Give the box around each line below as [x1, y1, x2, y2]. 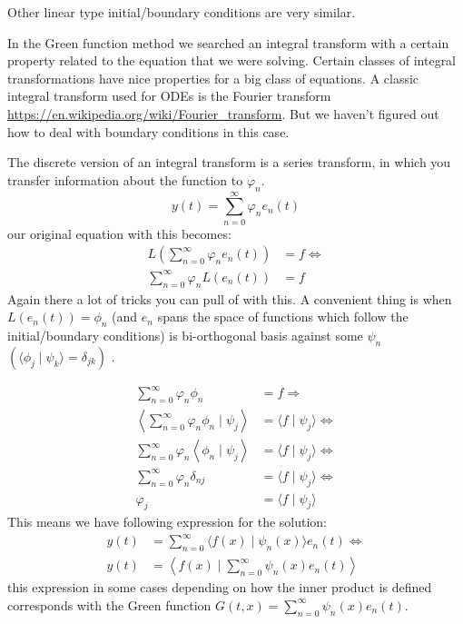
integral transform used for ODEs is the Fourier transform [7, 86, 331, 105]
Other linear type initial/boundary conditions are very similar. [7, 3, 356, 21]
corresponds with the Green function [7, 595, 212, 614]
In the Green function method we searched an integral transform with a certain [7, 33, 449, 52]
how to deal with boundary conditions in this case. [7, 122, 290, 141]
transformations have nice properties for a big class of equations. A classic [7, 68, 419, 87]
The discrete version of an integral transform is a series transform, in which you [7, 153, 451, 172]
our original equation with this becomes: [7, 223, 231, 243]
